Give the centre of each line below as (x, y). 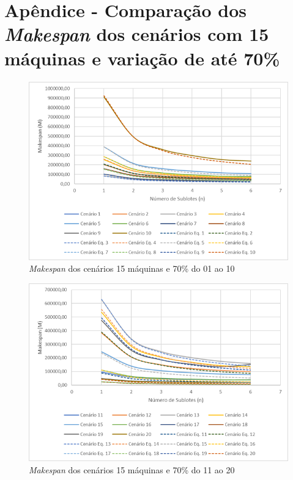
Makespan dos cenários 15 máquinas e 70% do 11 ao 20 (132, 469)
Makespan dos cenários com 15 (137, 34)
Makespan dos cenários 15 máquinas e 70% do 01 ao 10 (132, 268)
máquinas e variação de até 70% (142, 58)
